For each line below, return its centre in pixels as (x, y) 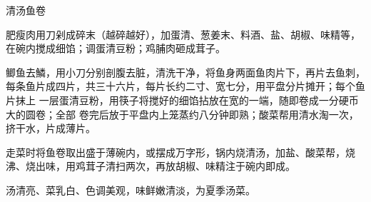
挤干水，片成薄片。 (51, 128)
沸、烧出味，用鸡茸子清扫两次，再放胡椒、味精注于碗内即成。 (151, 166)
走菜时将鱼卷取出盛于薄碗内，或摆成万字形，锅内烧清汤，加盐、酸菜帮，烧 (181, 152)
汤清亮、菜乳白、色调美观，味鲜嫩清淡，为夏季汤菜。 (131, 190)
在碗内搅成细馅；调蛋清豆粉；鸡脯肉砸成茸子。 (116, 48)
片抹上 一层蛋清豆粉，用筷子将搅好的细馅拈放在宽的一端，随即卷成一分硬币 (182, 100)
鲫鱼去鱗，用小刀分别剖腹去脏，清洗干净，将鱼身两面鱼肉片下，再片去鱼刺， (185, 72)
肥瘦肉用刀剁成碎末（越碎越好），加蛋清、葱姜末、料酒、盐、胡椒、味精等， (183, 34)
